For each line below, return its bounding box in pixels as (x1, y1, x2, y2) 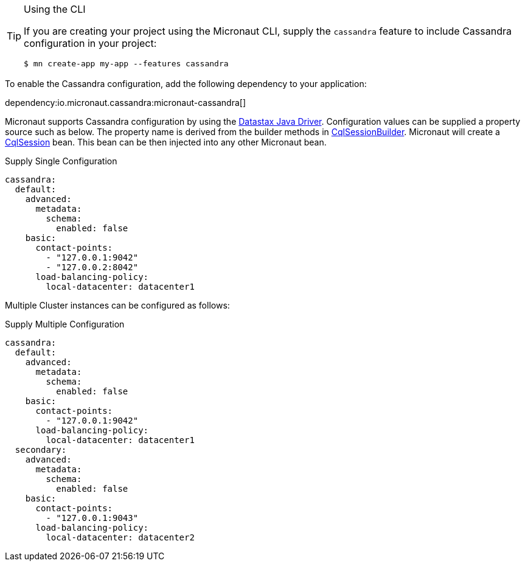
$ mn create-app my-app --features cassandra (24, 59, 229, 68)
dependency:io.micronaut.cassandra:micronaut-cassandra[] (5, 97, 246, 108)
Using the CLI (24, 3, 86, 15)
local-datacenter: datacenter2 (46, 533, 195, 542)
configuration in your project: (24, 37, 157, 49)
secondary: (15, 445, 67, 455)
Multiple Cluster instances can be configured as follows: (5, 300, 230, 310)
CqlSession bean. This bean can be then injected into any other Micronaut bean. (5, 137, 327, 147)
